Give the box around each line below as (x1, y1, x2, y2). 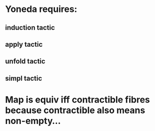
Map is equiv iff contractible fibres (5, 94, 150, 105)
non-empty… (5, 115, 61, 127)
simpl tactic (5, 74, 42, 83)
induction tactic (5, 23, 55, 32)
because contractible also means (5, 105, 146, 116)
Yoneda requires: (5, 3, 77, 15)
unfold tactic (5, 57, 46, 66)
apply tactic (5, 40, 43, 48)
